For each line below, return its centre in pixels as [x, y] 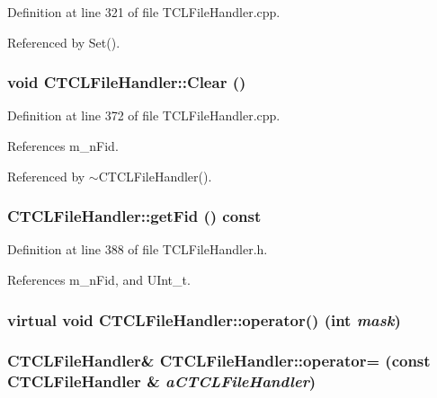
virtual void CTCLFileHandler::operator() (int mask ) [204, 319]
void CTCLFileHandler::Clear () [127, 82]
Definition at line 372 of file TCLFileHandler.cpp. [144, 115]
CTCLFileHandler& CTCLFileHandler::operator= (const [219, 361]
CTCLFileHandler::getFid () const [134, 216]
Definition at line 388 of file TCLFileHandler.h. [138, 249]
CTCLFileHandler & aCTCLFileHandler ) [162, 381]
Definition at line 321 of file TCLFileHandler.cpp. [144, 12]
